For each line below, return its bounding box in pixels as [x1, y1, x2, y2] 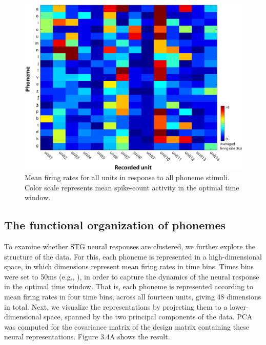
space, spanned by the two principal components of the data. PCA [44, 311, 253, 322]
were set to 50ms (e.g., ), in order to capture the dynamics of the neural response [4, 271, 259, 282]
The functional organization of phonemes [4, 217, 226, 233]
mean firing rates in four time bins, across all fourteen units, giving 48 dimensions [4, 291, 261, 302]
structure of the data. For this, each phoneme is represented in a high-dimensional [4, 251, 262, 262]
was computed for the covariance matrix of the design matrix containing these [4, 321, 249, 332]
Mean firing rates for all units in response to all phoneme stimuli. [25, 172, 230, 183]
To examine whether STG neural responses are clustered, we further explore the [4, 241, 255, 252]
